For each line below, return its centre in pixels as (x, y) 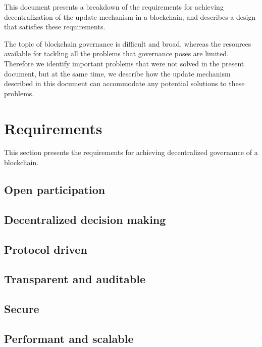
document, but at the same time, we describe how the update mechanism (117, 73)
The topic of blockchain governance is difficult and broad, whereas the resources (128, 43)
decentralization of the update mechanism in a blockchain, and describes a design (130, 16)
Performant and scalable (69, 338)
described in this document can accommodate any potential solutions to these (124, 83)
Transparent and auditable (75, 279)
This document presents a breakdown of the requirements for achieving (114, 7)
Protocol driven (46, 249)
